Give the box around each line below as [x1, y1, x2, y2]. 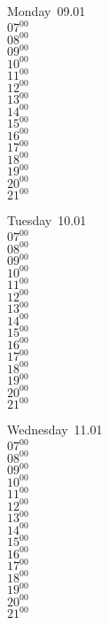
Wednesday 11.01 [7, 420, 103, 439]
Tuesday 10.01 [7, 211, 87, 230]
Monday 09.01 [7, 2, 86, 20]
